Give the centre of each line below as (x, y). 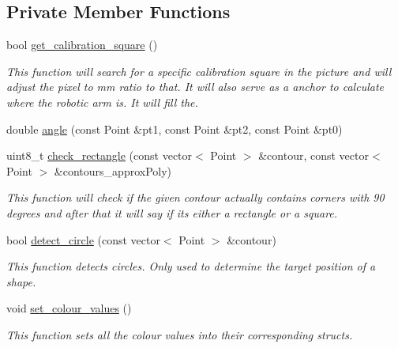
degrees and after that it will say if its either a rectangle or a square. (172, 212)
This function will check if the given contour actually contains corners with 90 (195, 197)
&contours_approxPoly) (113, 170)
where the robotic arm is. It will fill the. (102, 102)
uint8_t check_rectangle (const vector (99, 155)
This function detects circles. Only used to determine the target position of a (191, 266)
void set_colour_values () (69, 308)
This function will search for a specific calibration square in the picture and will (199, 71)
